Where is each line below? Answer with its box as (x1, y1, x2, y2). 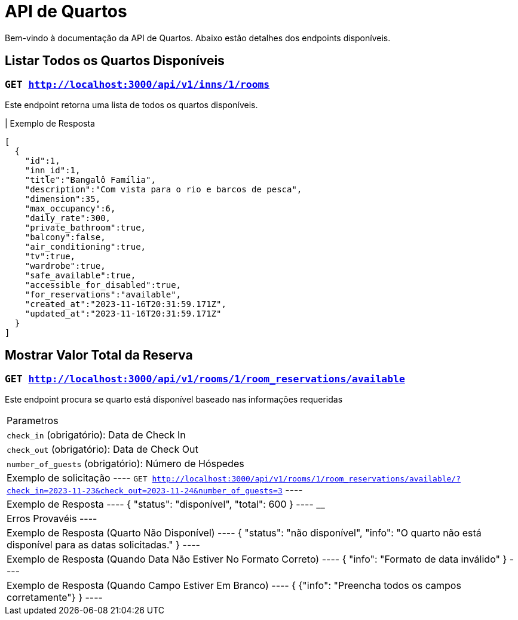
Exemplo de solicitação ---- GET (7, 472, 148, 484)
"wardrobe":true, (24, 260, 106, 271)
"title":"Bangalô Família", (24, 174, 156, 185)
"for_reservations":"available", (24, 289, 182, 299)
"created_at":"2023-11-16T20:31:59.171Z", (24, 299, 226, 309)
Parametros (7, 415, 59, 427)
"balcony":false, (24, 232, 106, 242)
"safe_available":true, (24, 270, 136, 280)
